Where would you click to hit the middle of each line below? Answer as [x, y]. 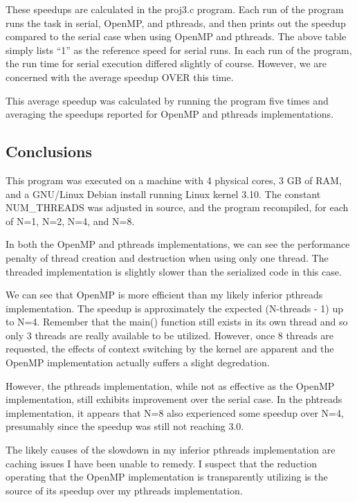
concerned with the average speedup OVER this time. [120, 77]
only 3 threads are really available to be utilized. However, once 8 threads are [170, 335]
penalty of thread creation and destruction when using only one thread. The [167, 257]
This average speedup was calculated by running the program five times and [167, 100]
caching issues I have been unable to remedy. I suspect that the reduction [161, 463]
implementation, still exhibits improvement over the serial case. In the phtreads [174, 399]
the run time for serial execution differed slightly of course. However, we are [166, 63]
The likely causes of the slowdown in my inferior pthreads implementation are [171, 450]
